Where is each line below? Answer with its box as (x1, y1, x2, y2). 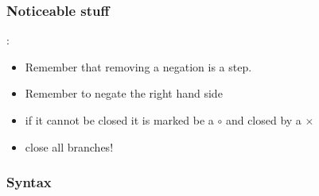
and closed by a (225, 112, 301, 128)
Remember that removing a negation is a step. (25, 58, 252, 75)
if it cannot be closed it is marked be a (25, 112, 214, 128)
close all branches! (25, 138, 114, 155)
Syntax (6, 172, 52, 192)
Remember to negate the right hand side (25, 85, 223, 102)
